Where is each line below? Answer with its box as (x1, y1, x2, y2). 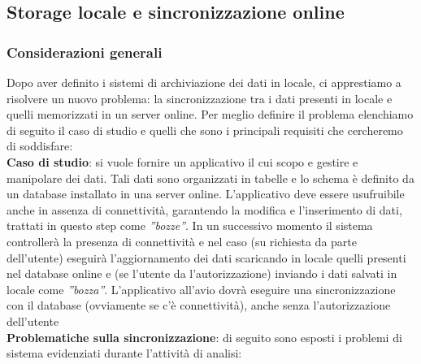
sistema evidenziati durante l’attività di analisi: (7, 344, 242, 362)
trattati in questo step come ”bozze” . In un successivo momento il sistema (7, 217, 373, 234)
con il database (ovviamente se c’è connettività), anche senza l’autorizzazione (7, 297, 391, 314)
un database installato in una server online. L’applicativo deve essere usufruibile (7, 185, 405, 202)
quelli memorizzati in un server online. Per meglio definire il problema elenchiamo (7, 106, 414, 123)
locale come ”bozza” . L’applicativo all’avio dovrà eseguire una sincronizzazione (7, 280, 396, 297)
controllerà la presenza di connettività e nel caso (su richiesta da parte (7, 232, 357, 249)
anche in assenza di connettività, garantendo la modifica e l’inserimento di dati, (7, 201, 402, 218)
